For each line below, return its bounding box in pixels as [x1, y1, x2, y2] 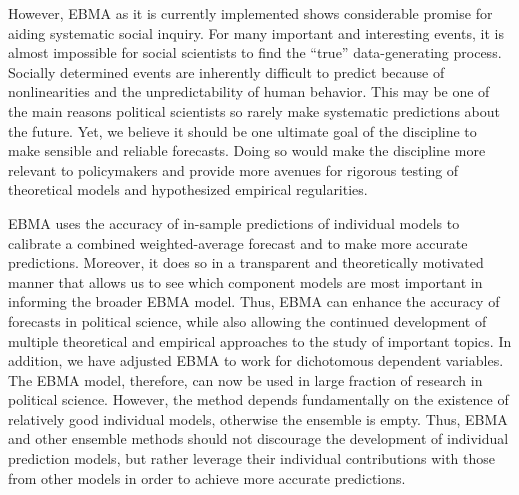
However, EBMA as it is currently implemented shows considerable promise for [8, 3, 493, 23]
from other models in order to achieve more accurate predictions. [8, 467, 406, 488]
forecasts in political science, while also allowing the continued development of [8, 310, 487, 331]
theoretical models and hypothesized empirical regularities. [8, 179, 368, 200]
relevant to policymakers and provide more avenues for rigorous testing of [8, 159, 459, 180]
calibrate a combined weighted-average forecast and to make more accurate [8, 232, 468, 253]
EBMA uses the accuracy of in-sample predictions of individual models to [8, 212, 460, 233]
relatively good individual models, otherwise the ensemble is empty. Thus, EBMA [8, 408, 508, 429]
